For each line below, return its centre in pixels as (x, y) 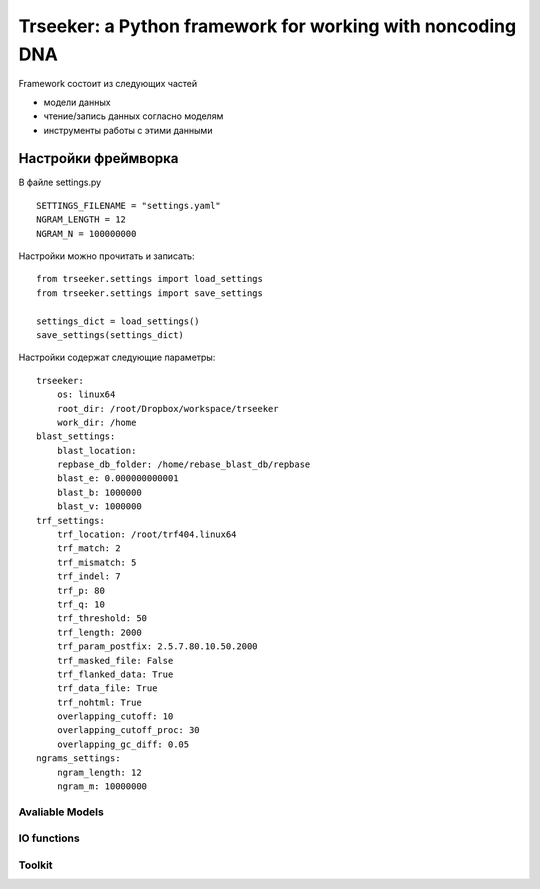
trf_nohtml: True (99, 702)
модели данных (77, 102)
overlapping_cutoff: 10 (115, 716)
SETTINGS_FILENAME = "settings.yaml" (129, 205)
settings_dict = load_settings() (118, 321)
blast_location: (96, 450)
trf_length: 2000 (99, 632)
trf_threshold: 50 (102, 618)
